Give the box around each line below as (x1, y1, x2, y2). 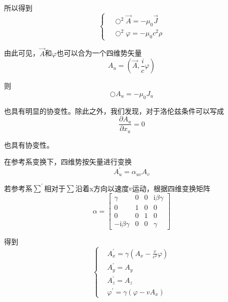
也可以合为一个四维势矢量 (56, 48, 142, 58)
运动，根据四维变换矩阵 (132, 183, 210, 193)
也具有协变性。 (4, 139, 54, 150)
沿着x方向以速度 (75, 183, 129, 193)
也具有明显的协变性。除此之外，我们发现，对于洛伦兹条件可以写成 (4, 105, 224, 116)
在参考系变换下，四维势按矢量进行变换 (4, 156, 132, 167)
